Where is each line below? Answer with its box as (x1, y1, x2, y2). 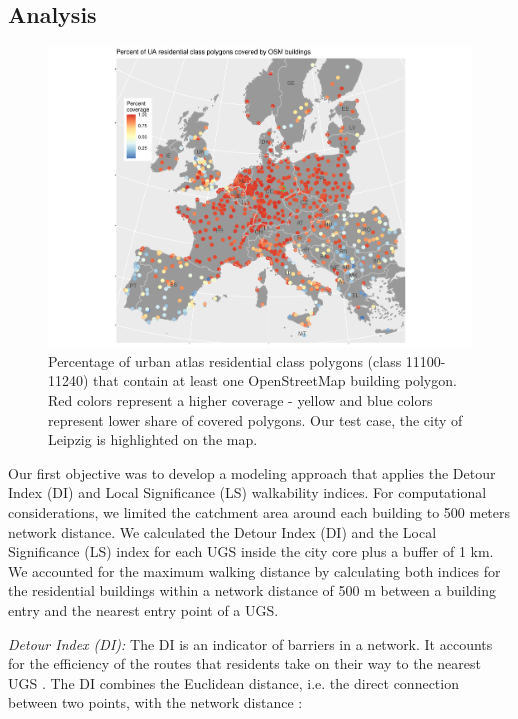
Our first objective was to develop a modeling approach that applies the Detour (8, 462, 496, 483)
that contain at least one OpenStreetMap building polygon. (93, 370, 457, 391)
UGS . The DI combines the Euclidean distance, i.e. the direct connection (8, 672, 459, 693)
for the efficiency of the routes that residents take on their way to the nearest (8, 653, 481, 674)
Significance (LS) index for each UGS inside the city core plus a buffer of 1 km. (8, 541, 494, 562)
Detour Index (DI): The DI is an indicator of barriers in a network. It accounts (8, 633, 493, 654)
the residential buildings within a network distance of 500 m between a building (8, 580, 496, 601)
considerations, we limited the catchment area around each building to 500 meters (8, 502, 511, 523)
